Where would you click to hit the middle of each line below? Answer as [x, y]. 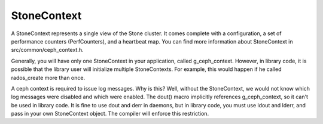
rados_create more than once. [48, 77]
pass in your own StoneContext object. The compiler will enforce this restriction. [110, 114]
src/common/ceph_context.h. [47, 50]
